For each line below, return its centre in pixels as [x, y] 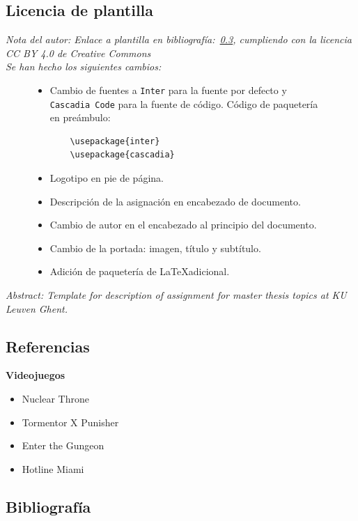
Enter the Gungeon [63, 445]
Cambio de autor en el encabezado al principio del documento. [183, 225]
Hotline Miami [53, 468]
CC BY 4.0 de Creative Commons [78, 53]
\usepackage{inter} [115, 141]
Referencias [48, 346]
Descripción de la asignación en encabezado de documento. [175, 201]
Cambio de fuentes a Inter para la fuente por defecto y [168, 90]
